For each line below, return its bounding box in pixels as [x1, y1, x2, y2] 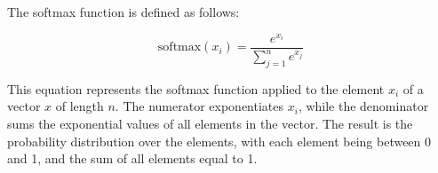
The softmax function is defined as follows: [7, 3, 240, 20]
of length [55, 97, 104, 115]
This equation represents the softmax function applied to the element [7, 79, 385, 98]
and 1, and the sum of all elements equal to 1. [7, 149, 258, 168]
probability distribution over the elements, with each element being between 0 [7, 131, 432, 150]
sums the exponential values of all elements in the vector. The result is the [7, 114, 413, 133]
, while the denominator [298, 97, 429, 115]
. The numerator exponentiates [115, 97, 284, 115]
